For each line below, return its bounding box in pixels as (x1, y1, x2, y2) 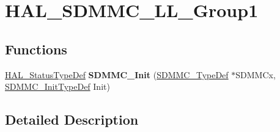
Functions (5, 39, 67, 58)
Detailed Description (5, 110, 139, 129)
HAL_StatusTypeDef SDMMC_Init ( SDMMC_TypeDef (5, 68, 229, 81)
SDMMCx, (235, 68, 276, 81)
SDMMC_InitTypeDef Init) (5, 80, 110, 93)
